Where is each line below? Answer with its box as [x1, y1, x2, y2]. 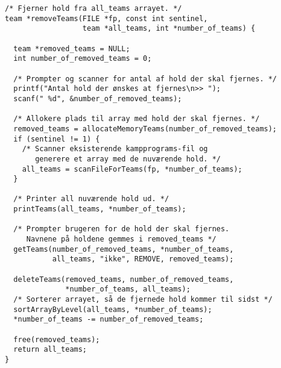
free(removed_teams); [13, 335, 100, 344]
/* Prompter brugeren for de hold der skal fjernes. [13, 225, 230, 234]
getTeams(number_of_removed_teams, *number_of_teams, [13, 245, 234, 254]
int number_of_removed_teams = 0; [13, 54, 152, 63]
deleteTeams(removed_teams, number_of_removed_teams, [13, 275, 234, 284]
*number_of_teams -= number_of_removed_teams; [13, 315, 204, 324]
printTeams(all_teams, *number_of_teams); [13, 205, 186, 214]
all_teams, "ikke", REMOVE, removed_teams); [52, 255, 234, 264]
